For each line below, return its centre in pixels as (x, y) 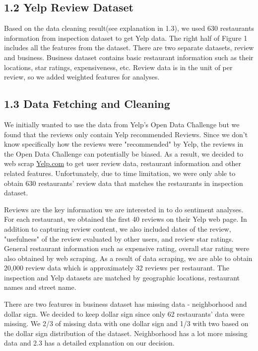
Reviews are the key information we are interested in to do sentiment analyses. (124, 209)
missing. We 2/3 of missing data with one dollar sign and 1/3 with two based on (126, 323)
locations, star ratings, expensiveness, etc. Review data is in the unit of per (118, 67)
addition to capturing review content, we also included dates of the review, (118, 228)
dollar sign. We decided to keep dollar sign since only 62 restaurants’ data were (124, 313)
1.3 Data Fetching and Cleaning (87, 104)
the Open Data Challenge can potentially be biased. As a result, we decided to (124, 153)
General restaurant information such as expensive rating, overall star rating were (127, 248)
